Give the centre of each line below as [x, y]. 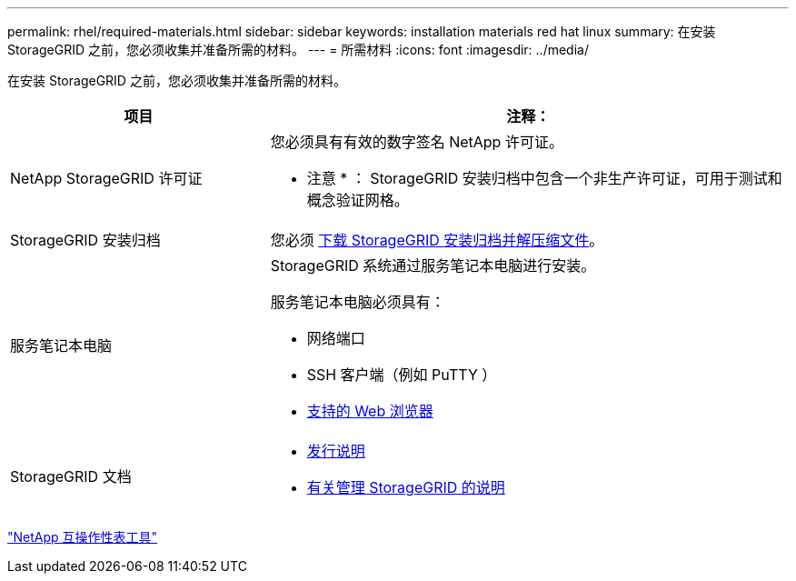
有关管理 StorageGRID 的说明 [406, 487]
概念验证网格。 [358, 200]
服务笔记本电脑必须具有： [358, 302]
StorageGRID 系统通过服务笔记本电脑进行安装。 [433, 265]
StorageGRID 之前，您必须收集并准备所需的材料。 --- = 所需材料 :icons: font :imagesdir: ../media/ [298, 50]
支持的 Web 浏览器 [370, 411]
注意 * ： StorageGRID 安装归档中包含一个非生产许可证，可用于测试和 [544, 178]
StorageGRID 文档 [71, 476]
